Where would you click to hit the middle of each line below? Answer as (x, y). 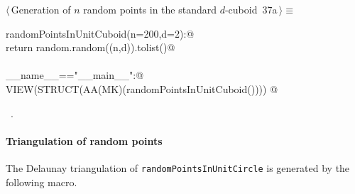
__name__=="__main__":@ (75, 75)
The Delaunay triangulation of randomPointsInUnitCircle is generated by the (178, 167)
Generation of (41, 9)
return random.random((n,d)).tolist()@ (91, 47)
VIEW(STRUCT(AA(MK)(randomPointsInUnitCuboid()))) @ (142, 88)
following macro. (42, 182)
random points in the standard (150, 9)
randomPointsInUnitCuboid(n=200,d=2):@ (100, 33)
